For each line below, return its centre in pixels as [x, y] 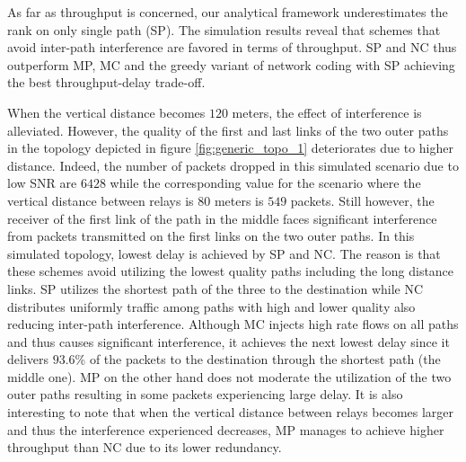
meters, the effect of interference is [327, 112]
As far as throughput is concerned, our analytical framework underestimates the [228, 12]
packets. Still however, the [362, 200]
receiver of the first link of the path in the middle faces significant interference [222, 218]
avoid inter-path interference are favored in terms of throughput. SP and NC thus [232, 47]
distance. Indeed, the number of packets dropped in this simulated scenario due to [233, 165]
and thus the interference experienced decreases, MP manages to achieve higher [226, 429]
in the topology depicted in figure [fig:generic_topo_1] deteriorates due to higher [230, 148]
